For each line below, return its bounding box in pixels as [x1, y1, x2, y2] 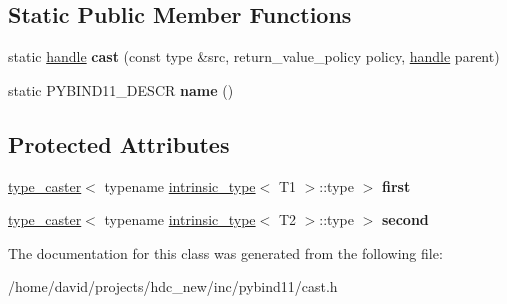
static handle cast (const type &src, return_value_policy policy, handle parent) [8, 46, 500, 67]
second [381, 209, 429, 230]
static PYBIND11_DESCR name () [8, 79, 234, 100]
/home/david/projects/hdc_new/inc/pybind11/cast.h [8, 276, 338, 297]
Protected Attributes [8, 128, 230, 159]
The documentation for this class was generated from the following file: [8, 242, 443, 263]
